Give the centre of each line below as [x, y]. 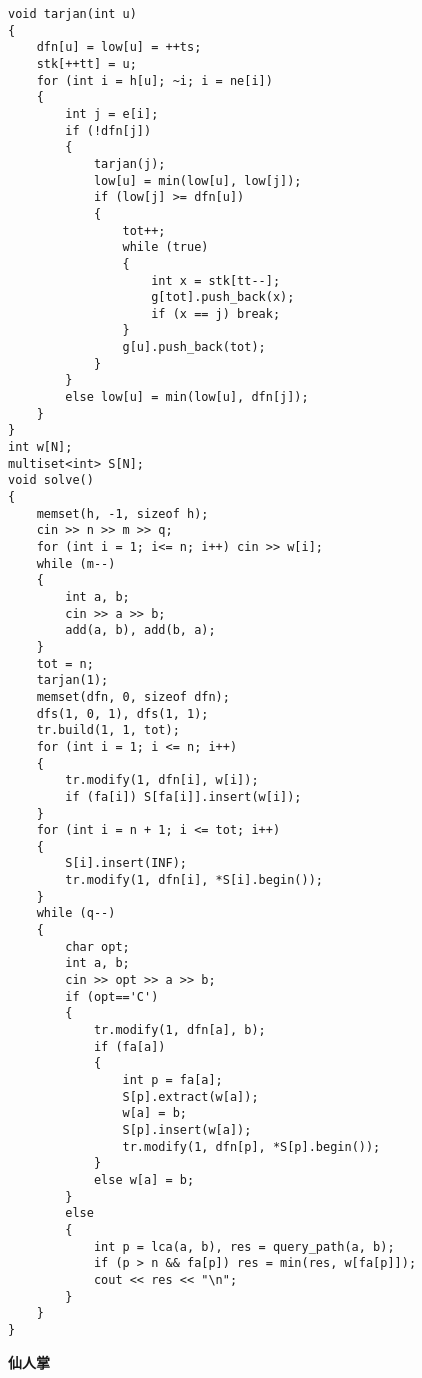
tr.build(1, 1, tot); [108, 730]
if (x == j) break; [216, 313]
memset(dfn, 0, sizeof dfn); [133, 696]
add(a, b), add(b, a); [140, 630]
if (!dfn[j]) [108, 130]
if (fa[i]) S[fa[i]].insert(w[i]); [183, 796]
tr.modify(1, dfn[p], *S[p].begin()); [251, 1146]
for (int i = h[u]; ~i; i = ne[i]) [154, 80]
